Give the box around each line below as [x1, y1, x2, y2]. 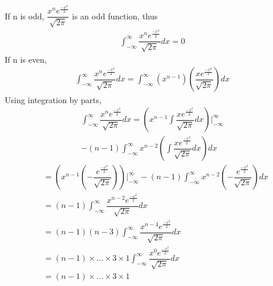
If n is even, [5, 53, 47, 65]
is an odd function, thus [72, 9, 158, 22]
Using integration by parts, [5, 93, 102, 105]
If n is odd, [5, 9, 45, 22]
